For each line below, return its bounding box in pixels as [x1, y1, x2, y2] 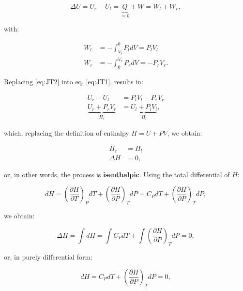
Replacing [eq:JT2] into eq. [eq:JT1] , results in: [4, 77, 143, 87]
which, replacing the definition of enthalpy [4, 127, 129, 138]
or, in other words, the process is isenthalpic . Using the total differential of [4, 169, 230, 179]
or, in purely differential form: [4, 252, 92, 262]
